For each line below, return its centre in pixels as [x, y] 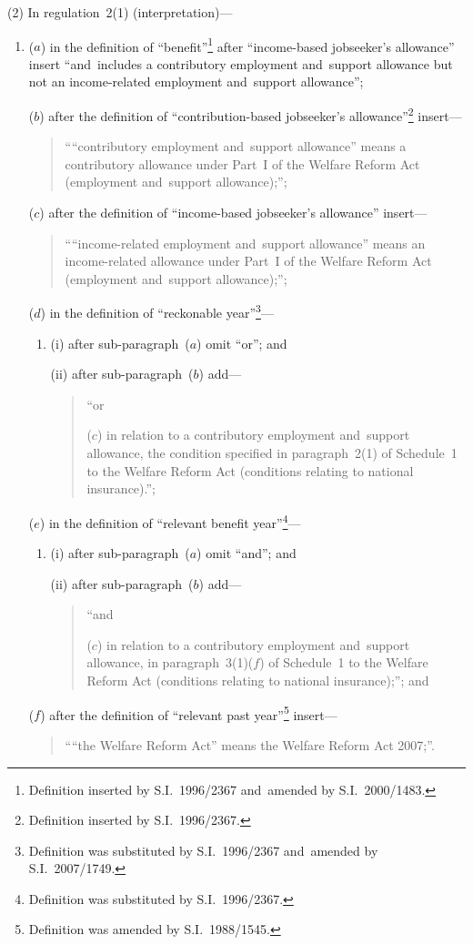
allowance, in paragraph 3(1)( [170, 662]
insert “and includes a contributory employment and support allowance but [241, 63]
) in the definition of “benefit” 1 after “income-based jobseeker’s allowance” [247, 45]
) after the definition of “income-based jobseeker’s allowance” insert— [233, 213]
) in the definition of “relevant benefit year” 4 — [170, 521]
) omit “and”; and [247, 553]
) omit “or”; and [242, 343]
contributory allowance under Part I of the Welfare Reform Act [242, 163]
